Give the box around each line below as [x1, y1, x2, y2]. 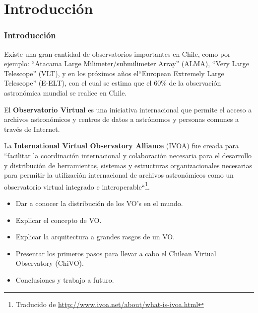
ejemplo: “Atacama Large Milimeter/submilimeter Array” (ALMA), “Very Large [4, 58, 250, 69]
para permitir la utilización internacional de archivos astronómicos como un [4, 170, 234, 180]
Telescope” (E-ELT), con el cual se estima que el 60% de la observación [4, 78, 221, 88]
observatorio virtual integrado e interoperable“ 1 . [4, 180, 150, 192]
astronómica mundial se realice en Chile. [4, 87, 127, 98]
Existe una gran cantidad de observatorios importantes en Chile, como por [4, 48, 231, 59]
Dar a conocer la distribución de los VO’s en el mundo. [15, 198, 183, 208]
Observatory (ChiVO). [15, 258, 84, 268]
